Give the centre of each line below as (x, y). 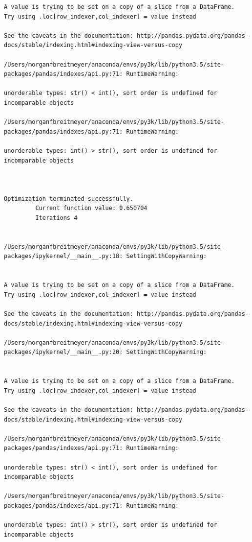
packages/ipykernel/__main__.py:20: (63, 352)
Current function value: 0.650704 (91, 208)
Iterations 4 (56, 218)
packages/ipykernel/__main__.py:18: (63, 256)
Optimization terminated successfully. (69, 199)
